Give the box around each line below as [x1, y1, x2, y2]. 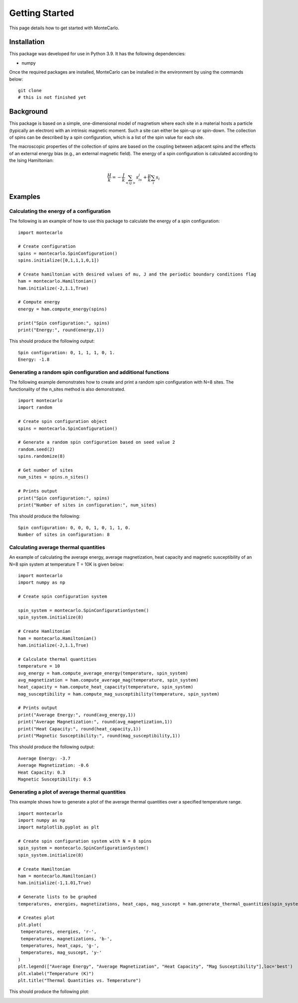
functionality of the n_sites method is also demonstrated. [9, 386, 126, 392]
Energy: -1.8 [18, 357, 50, 363]
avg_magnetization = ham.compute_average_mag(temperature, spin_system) [18, 677, 199, 683]
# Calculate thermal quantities [18, 656, 97, 662]
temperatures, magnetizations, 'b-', [20, 936, 113, 941]
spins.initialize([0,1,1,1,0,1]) [18, 258, 99, 263]
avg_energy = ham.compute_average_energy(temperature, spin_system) [18, 670, 188, 676]
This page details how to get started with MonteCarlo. [9, 25, 119, 31]
